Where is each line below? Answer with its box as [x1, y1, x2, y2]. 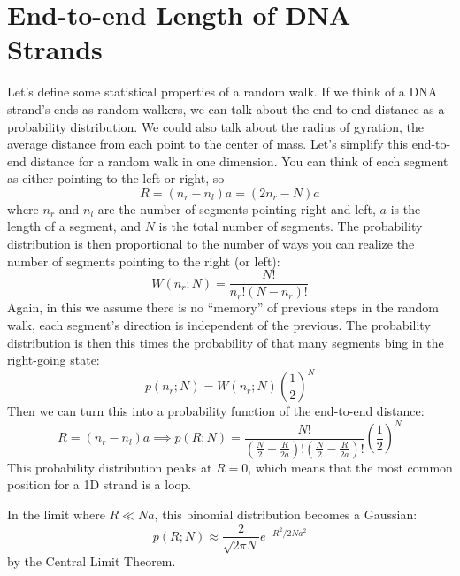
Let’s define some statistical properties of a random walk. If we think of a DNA [7, 82, 438, 101]
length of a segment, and [7, 217, 141, 235]
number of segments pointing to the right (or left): [7, 251, 280, 270]
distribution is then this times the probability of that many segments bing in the [7, 333, 444, 351]
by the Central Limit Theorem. [7, 551, 176, 570]
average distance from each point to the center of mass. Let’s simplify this [7, 134, 408, 153]
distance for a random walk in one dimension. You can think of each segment [30, 151, 448, 170]
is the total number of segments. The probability [158, 217, 423, 235]
